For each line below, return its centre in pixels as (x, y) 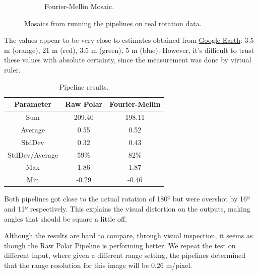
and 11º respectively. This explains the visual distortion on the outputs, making (127, 208)
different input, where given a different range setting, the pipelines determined (125, 255)
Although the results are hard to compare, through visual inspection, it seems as (128, 235)
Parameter (33, 104)
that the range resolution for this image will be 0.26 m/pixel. (98, 265)
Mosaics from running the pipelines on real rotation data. (113, 23)
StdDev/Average (33, 154)
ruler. (12, 69)
